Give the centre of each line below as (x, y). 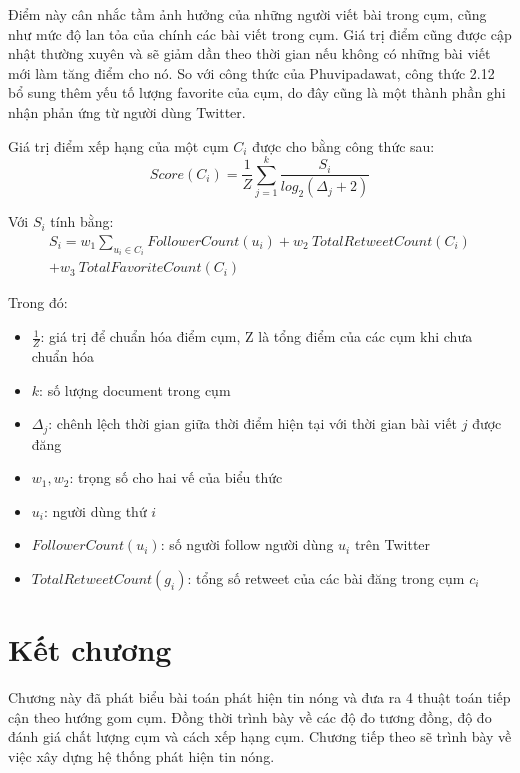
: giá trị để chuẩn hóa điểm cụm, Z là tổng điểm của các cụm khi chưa (256, 336)
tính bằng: (82, 221)
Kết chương (90, 649)
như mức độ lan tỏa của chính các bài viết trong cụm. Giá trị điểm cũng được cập (260, 33)
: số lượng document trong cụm (135, 389)
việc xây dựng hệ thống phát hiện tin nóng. (141, 755)
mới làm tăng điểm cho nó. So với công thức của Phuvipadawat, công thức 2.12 (251, 72)
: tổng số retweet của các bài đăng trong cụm (326, 577)
